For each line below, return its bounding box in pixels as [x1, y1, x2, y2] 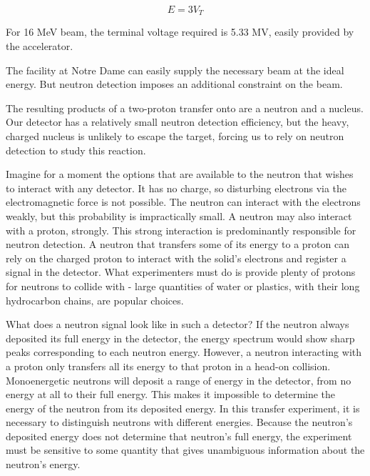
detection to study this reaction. [6, 142, 146, 157]
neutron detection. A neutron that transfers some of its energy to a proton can [6, 237, 349, 252]
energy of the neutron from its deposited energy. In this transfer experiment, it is [6, 400, 360, 415]
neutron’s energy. [6, 457, 81, 472]
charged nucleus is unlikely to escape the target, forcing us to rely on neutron [6, 129, 344, 144]
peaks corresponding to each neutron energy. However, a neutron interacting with [6, 344, 361, 360]
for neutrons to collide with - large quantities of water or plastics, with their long [6, 278, 360, 293]
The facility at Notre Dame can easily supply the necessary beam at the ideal [6, 62, 344, 77]
